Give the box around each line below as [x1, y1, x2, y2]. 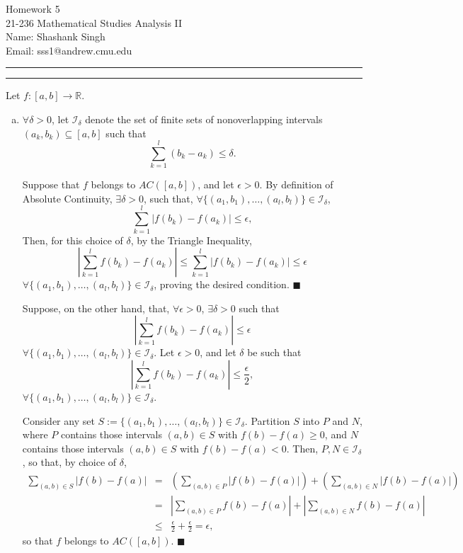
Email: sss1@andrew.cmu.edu [6, 42, 132, 57]
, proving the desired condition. [154, 277, 290, 292]
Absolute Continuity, [22, 190, 113, 205]
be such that [247, 345, 302, 360]
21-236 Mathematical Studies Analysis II [6, 15, 183, 30]
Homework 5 [6, 1, 60, 16]
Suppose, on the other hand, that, [22, 300, 170, 315]
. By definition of [259, 177, 333, 192]
